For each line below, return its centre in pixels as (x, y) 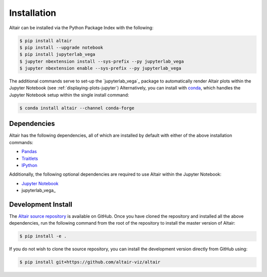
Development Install (41, 204)
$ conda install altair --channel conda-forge (77, 108)
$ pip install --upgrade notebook (61, 47)
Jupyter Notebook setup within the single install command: (69, 95)
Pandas (29, 152)
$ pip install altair (46, 40)
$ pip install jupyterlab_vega (58, 55)
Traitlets (30, 158)
